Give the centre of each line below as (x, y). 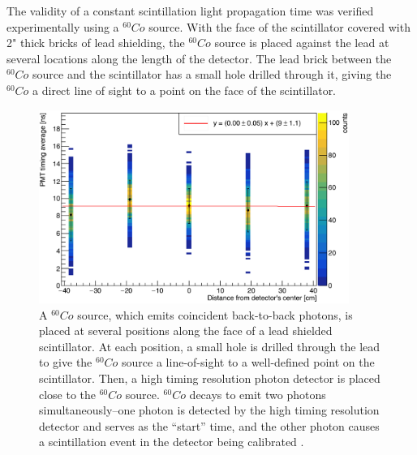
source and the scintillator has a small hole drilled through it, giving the (212, 74)
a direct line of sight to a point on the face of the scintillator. (185, 90)
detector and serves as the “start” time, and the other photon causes (209, 425)
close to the (68, 394)
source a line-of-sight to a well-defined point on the (248, 362)
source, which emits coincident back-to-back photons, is (215, 314)
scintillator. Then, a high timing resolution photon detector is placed (210, 378)
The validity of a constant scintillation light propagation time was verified (190, 11)
